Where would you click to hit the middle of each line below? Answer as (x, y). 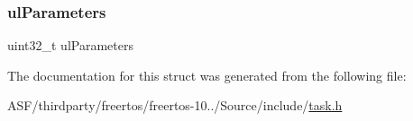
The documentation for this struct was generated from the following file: (207, 75)
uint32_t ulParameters (70, 45)
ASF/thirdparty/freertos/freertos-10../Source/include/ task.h (175, 105)
